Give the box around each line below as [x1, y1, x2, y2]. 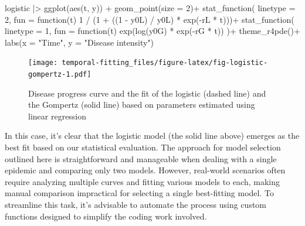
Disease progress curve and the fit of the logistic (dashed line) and [28, 87, 266, 99]
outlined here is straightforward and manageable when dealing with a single [5, 152, 277, 165]
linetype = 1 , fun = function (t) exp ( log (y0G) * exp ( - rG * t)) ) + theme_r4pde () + [5, 25, 300, 37]
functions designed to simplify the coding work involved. [5, 210, 207, 222]
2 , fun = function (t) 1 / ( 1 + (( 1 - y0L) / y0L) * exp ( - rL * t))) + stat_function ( [5, 13, 294, 25]
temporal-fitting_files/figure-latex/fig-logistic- [62, 59, 268, 67]
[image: [28, 59, 58, 67]
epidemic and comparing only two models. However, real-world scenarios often [5, 164, 286, 176]
